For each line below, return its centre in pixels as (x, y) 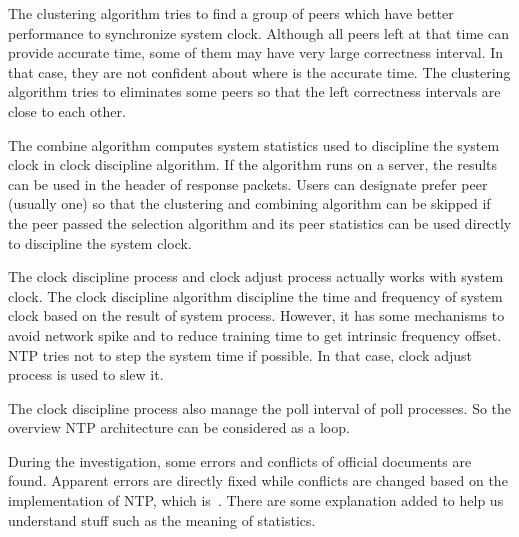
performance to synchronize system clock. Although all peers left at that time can (258, 32)
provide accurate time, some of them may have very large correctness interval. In (256, 52)
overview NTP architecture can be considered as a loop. (179, 427)
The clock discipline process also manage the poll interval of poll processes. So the (260, 407)
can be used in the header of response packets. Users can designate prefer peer (248, 183)
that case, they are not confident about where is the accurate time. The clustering (259, 71)
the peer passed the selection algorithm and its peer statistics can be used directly (260, 222)
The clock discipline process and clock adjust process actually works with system (256, 276)
